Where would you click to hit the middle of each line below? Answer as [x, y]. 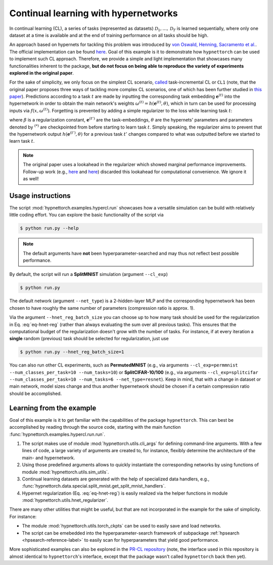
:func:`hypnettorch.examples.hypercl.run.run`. [57, 434]
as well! [31, 178]
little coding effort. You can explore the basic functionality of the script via [86, 215]
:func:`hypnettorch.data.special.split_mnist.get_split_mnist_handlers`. [94, 486]
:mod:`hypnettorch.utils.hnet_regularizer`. [65, 500]
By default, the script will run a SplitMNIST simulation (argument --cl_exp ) [88, 274]
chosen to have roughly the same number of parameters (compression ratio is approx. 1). [102, 308]
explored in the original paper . [42, 73]
